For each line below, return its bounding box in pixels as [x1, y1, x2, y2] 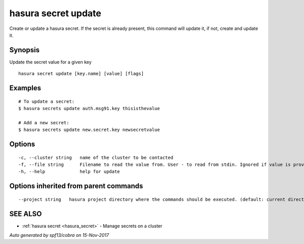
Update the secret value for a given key [9, 59, 92, 65]
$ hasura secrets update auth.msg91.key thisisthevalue [18, 106, 160, 112]
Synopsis [9, 46, 40, 54]
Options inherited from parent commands [9, 182, 143, 190]
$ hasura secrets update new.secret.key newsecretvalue [18, 127, 160, 133]
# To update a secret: [18, 98, 75, 104]
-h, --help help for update [18, 169, 120, 175]
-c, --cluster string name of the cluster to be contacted [18, 155, 173, 160]
